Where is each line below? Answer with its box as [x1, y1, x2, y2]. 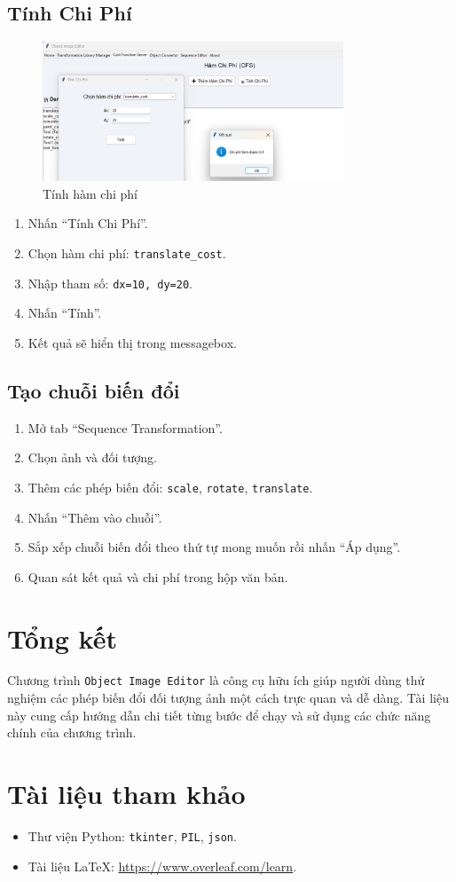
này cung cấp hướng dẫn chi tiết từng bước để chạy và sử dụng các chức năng [7, 705, 431, 724]
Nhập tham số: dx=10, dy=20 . [28, 273, 193, 292]
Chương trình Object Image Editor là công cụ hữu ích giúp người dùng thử [7, 671, 425, 689]
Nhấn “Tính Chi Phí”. [28, 214, 148, 232]
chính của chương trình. [7, 723, 137, 742]
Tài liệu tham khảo [7, 776, 246, 812]
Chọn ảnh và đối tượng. [28, 448, 157, 467]
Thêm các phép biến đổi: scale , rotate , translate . [28, 477, 313, 496]
